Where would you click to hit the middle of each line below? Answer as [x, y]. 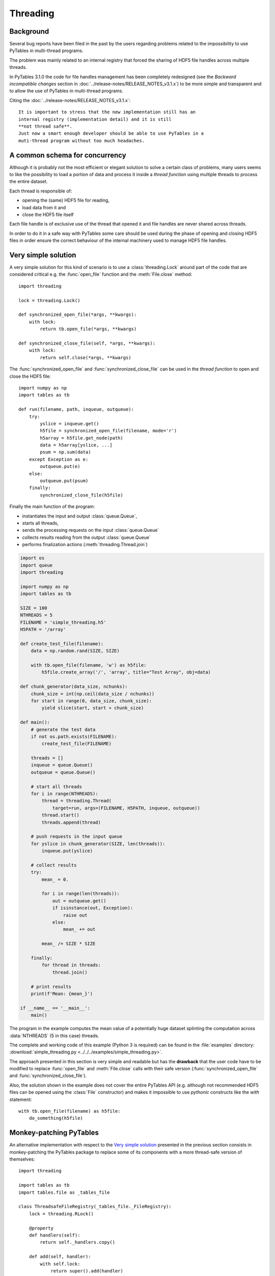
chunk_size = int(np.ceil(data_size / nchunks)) [93, 694]
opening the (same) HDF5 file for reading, [66, 200]
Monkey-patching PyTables [54, 1133]
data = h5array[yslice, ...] [76, 445]
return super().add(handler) [87, 1271]
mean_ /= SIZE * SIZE [68, 944]
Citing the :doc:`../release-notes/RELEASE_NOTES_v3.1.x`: [70, 100]
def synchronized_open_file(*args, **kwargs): [78, 315]
